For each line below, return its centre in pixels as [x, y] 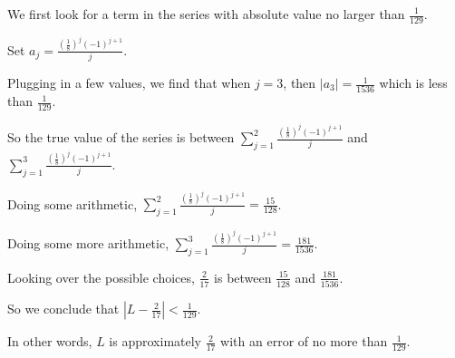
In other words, [50, 341]
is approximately [155, 341]
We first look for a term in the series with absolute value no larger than [206, 14]
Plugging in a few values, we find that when [129, 83]
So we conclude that [63, 309]
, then [300, 83]
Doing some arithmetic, [73, 203]
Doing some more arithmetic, [88, 243]
